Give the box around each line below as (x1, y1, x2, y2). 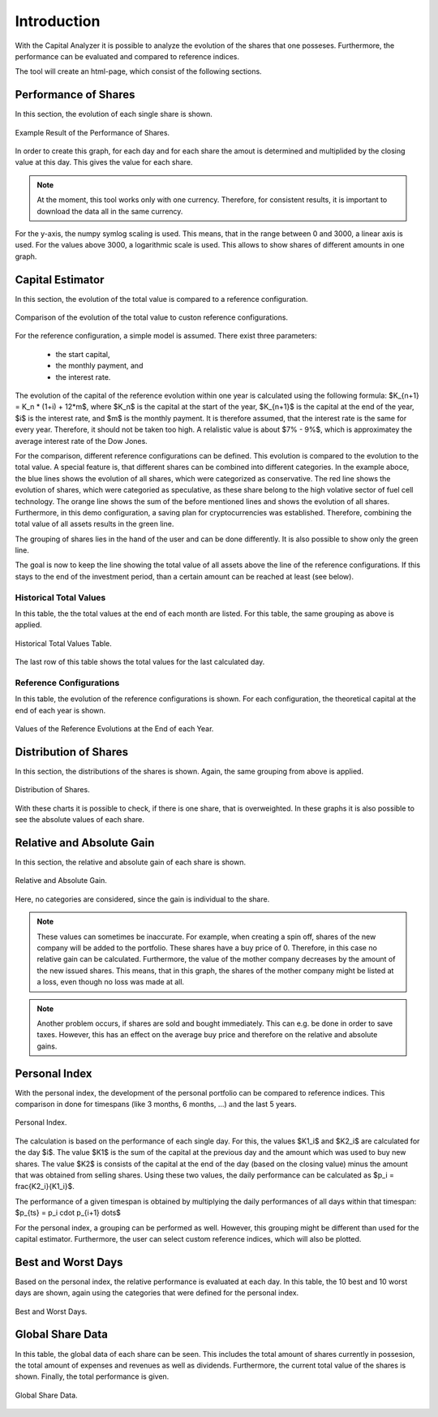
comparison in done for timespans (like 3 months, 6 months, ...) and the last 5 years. (15, 1100, 297, 1109)
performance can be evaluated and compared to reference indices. (15, 51, 239, 61)
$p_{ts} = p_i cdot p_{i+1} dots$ (15, 1208, 122, 1217)
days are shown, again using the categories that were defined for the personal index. (15, 1288, 299, 1298)
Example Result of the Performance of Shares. (15, 127, 170, 137)
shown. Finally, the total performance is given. (15, 1372, 170, 1381)
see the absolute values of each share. (15, 815, 145, 825)
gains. (36, 1041, 58, 1051)
